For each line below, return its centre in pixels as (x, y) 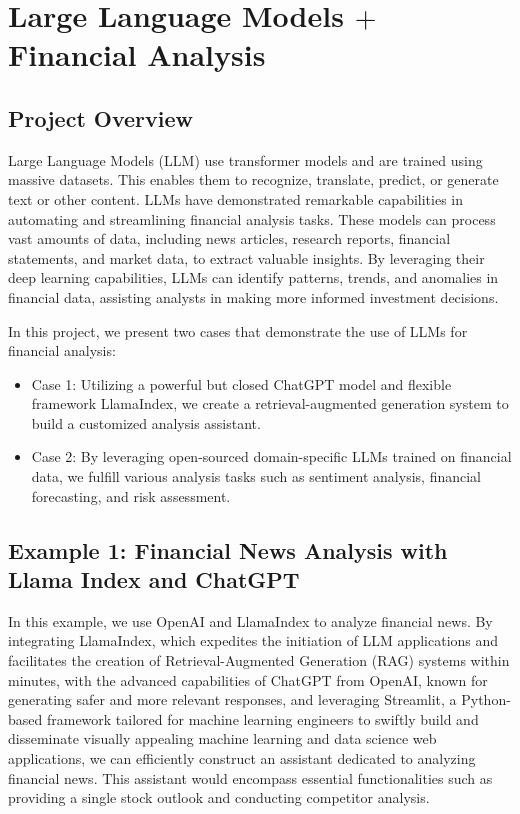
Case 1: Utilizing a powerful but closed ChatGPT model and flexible (241, 383)
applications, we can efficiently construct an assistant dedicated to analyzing (242, 758)
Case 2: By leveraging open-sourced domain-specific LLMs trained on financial (271, 456)
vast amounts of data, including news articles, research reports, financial (229, 238)
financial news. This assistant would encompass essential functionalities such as (250, 777)
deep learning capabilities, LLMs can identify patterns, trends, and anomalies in (253, 277)
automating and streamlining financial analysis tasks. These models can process (252, 218)
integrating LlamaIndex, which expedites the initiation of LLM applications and (253, 640)
